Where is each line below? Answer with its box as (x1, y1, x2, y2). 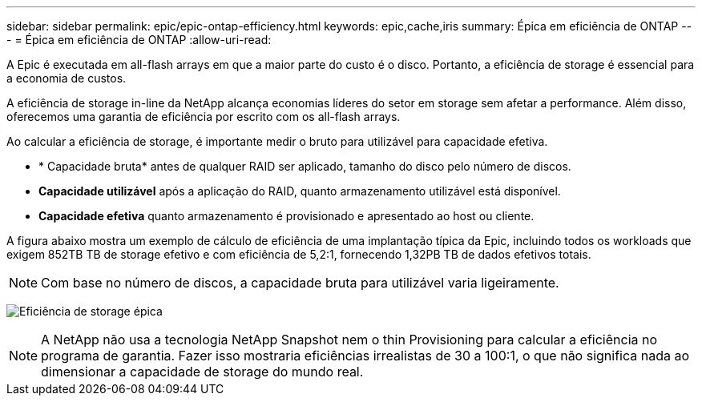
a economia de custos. (6, 71, 127, 85)
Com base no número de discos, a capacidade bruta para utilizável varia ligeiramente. (41, 275, 559, 291)
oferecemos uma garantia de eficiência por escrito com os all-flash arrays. (6, 110, 401, 123)
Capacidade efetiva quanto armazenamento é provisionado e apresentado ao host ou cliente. (38, 209, 535, 223)
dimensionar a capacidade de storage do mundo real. (41, 364, 364, 380)
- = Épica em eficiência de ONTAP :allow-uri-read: (6, 33, 272, 46)
